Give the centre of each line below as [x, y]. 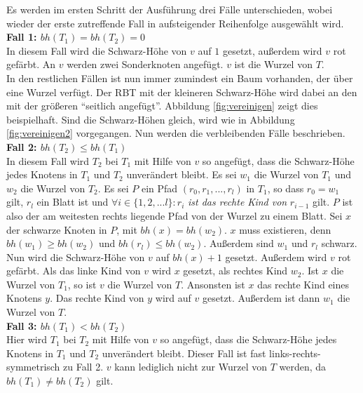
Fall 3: [22, 325]
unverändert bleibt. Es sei [181, 174]
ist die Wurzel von [273, 64]
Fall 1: [22, 37]
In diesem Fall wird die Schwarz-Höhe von [97, 50]
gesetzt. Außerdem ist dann [261, 298]
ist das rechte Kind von [237, 202]
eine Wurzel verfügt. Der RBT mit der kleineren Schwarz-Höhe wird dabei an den [182, 92]
